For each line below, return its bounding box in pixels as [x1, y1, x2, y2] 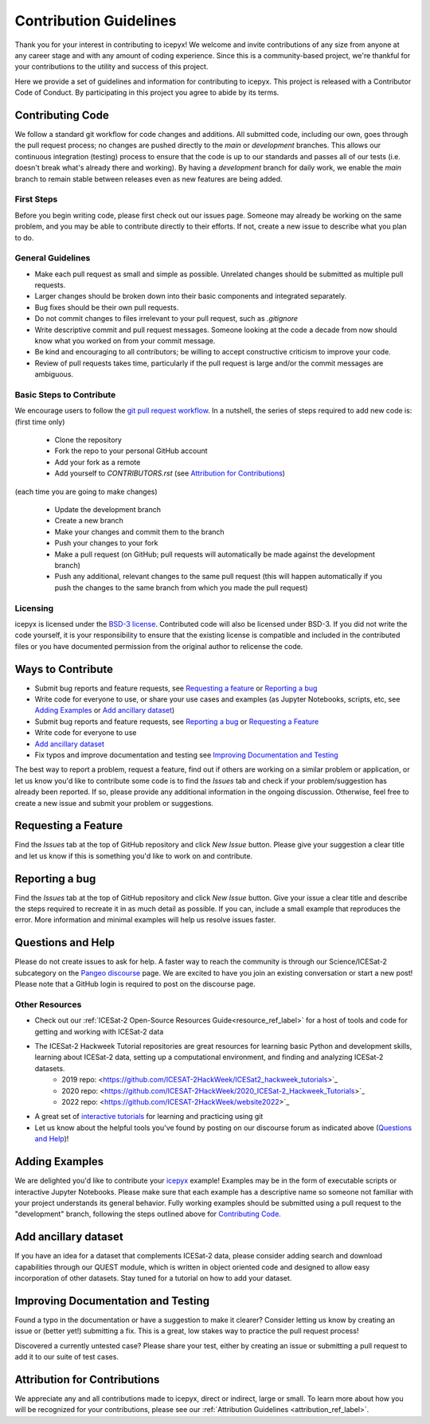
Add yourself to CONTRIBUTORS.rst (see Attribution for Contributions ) [54, 468, 286, 478]
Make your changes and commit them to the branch [54, 526, 225, 537]
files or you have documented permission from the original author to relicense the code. [14, 641, 303, 651]
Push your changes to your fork [54, 538, 158, 548]
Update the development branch [54, 505, 161, 514]
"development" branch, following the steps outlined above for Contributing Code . [14, 1209, 282, 1219]
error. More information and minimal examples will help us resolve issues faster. [14, 915, 276, 925]
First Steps [14, 194, 58, 205]
